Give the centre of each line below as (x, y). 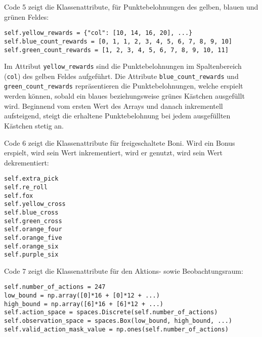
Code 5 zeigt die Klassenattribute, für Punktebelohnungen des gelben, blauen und (131, 7)
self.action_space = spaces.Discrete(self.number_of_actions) (111, 312)
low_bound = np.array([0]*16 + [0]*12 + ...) (82, 296)
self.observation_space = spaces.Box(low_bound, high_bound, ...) (118, 321)
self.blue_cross (31, 212)
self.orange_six (31, 246)
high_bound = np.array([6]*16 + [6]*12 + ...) (84, 304)
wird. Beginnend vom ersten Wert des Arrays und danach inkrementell (114, 106)
